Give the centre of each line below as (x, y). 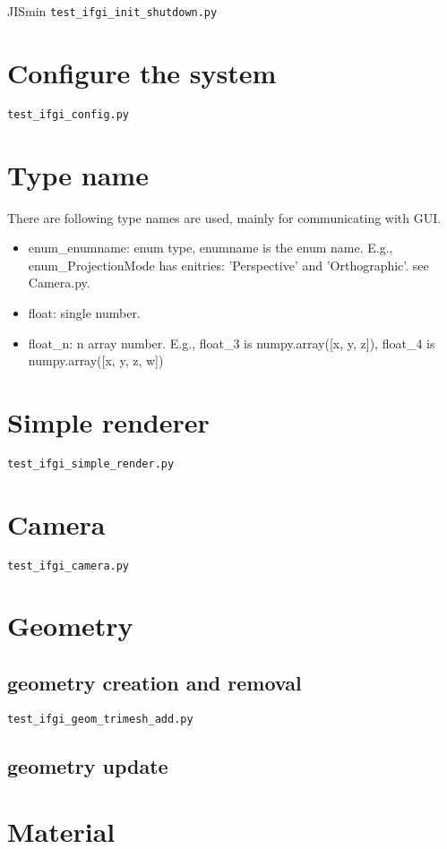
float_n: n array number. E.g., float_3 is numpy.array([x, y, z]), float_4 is (232, 343)
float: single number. (84, 312)
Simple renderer (108, 421)
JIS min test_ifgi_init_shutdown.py (112, 11)
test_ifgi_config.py (69, 114)
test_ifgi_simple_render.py (91, 463)
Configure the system (142, 72)
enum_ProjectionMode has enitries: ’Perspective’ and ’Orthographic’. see (228, 265)
